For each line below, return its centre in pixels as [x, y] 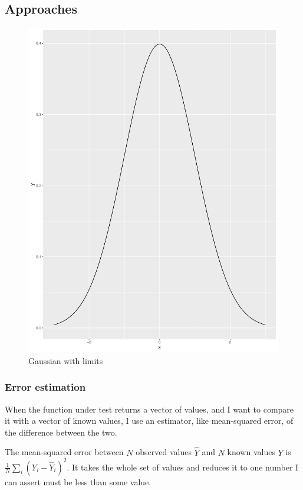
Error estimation [45, 387]
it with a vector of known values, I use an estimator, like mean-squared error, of [149, 421]
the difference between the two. [61, 432]
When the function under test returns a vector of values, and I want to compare [149, 409]
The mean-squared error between [64, 452]
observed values [164, 452]
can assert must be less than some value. [78, 481]
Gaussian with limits [66, 360]
